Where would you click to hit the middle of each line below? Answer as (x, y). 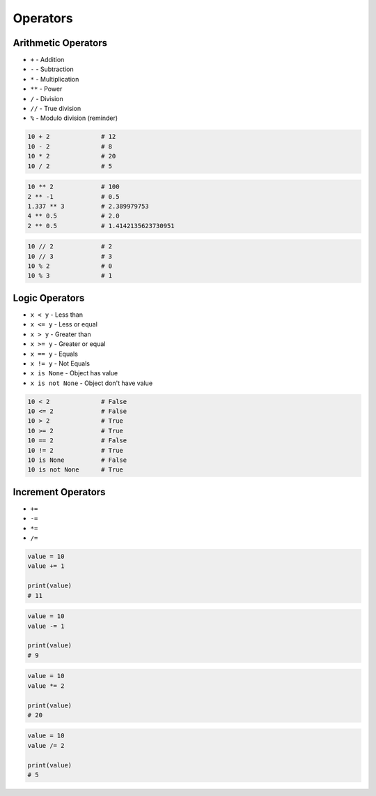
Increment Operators (59, 492)
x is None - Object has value (74, 373)
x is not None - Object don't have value (92, 383)
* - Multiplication (55, 79)
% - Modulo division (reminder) (74, 118)
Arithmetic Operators (60, 43)
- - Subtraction (52, 69)
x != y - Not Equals (60, 363)
